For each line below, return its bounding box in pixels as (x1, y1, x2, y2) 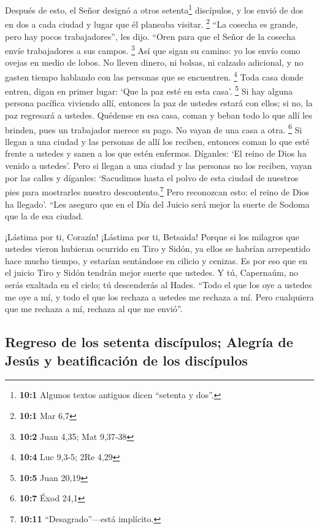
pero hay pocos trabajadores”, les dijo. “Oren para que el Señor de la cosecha (5, 29, 296, 42)
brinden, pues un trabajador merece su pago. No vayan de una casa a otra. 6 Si (5, 121, 302, 136)
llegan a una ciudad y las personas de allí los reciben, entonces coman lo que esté (5, 135, 310, 147)
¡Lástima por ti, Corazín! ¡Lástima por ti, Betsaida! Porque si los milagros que (5, 230, 299, 243)
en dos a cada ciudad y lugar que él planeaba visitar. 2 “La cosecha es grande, (5, 16, 298, 30)
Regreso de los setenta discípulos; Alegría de (5, 332, 293, 351)
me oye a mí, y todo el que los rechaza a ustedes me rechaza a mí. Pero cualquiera (5, 290, 314, 303)
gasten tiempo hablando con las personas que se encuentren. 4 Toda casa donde (5, 68, 304, 83)
